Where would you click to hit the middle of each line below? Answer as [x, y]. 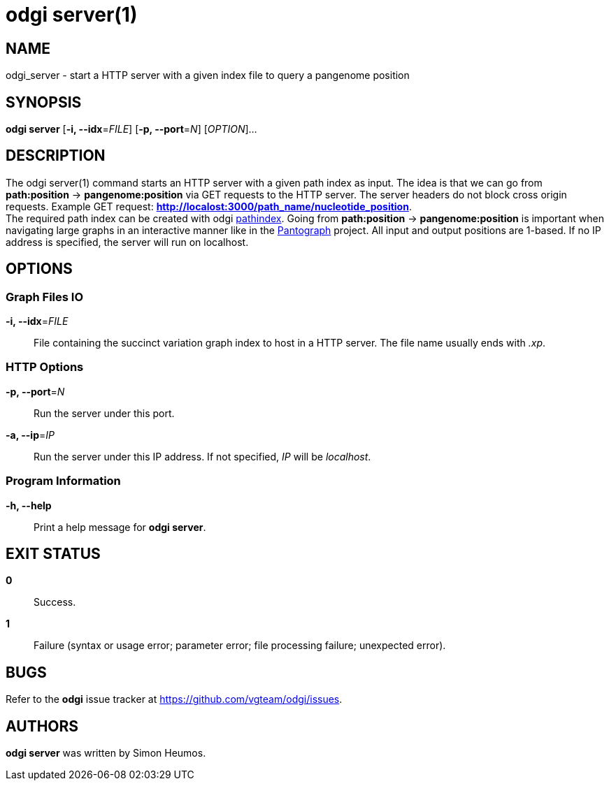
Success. [55, 602]
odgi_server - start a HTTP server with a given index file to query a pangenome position [208, 75]
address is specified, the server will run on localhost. [127, 242]
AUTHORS [42, 726]
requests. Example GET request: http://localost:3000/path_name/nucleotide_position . [209, 206]
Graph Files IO [45, 297]
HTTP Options [45, 367]
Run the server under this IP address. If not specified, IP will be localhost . [202, 456]
